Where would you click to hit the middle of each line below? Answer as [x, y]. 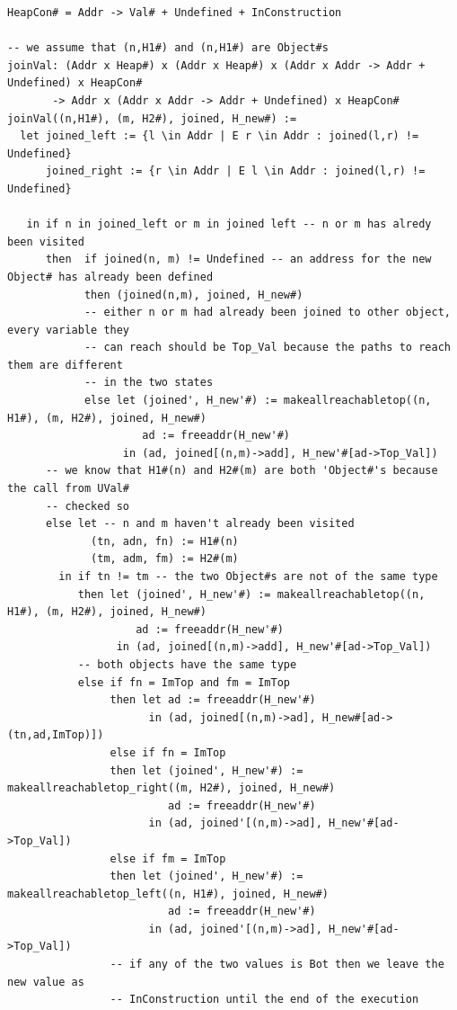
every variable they [69, 330]
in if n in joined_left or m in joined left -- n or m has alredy [229, 224]
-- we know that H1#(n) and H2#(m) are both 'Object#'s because [242, 471]
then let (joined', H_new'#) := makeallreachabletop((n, [251, 594]
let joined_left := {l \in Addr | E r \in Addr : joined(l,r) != [220, 136]
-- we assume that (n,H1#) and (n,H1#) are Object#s [168, 48]
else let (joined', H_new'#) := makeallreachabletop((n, [258, 401]
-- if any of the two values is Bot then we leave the [277, 965]
